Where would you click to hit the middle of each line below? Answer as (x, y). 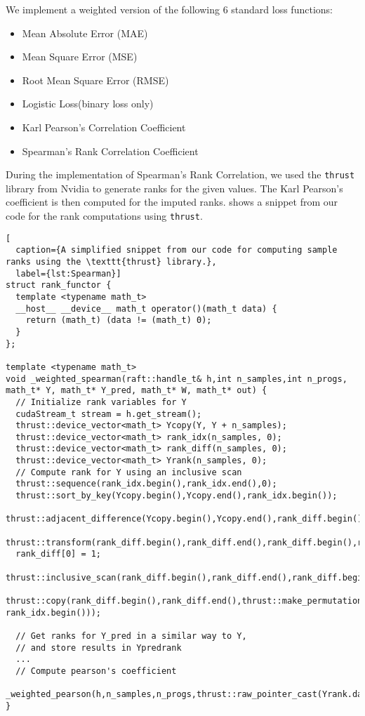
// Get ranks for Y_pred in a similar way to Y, (131, 636)
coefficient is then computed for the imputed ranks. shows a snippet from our (172, 202)
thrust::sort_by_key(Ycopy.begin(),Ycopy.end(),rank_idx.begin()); (177, 496)
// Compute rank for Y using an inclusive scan (129, 472)
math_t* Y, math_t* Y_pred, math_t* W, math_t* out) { (137, 391)
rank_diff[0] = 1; (59, 554)
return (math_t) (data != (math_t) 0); (119, 320)
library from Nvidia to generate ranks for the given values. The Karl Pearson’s (174, 188)
